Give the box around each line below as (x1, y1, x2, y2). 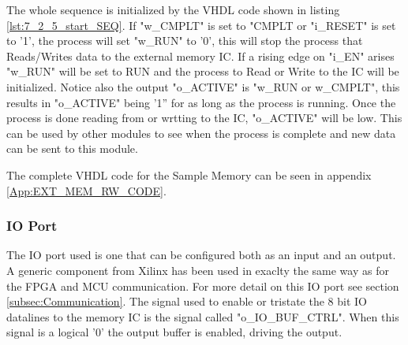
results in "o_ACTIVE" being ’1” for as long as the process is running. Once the (6, 94, 396, 110)
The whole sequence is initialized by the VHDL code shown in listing (6, 2, 340, 17)
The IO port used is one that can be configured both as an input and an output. (6, 247, 396, 263)
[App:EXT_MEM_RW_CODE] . (6, 182, 167, 198)
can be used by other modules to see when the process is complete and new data (6, 124, 396, 141)
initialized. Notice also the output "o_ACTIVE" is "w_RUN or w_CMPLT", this (6, 78, 400, 95)
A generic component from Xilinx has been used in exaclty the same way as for (6, 262, 389, 278)
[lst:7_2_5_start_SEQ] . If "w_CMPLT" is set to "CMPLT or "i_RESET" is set (6, 17, 396, 33)
